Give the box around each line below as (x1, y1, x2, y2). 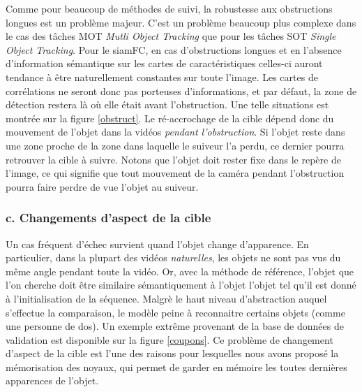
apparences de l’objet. (6, 373, 99, 388)
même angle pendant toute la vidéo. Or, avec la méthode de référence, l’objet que (6, 263, 354, 278)
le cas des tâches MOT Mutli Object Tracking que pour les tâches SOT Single (6, 29, 336, 43)
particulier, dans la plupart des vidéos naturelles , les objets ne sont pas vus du (6, 250, 341, 265)
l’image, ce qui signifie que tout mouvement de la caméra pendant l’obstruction (6, 166, 345, 180)
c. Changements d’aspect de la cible (6, 209, 211, 226)
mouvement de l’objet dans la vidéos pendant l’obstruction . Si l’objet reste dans (6, 124, 345, 139)
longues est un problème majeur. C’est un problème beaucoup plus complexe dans (6, 15, 356, 29)
